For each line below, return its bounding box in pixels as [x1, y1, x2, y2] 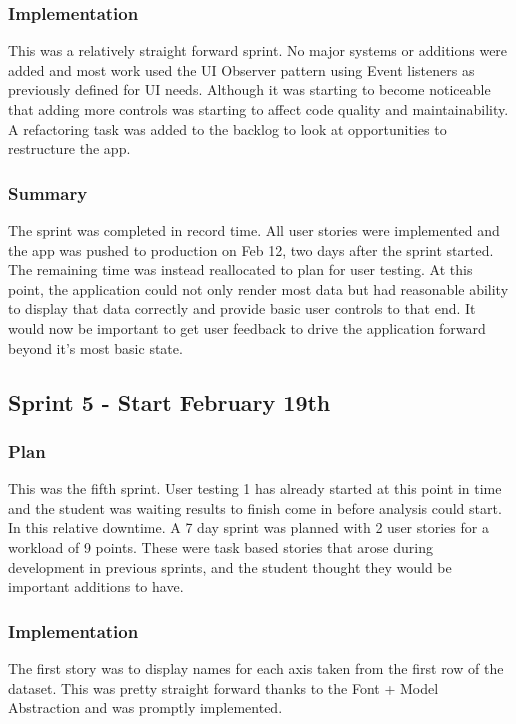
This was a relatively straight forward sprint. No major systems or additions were [8, 40, 508, 61]
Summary [8, 180, 88, 205]
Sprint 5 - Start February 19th [8, 386, 331, 417]
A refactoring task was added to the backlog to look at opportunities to [8, 118, 447, 139]
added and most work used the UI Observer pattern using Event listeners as [8, 59, 475, 80]
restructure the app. [8, 138, 131, 159]
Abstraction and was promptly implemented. [8, 697, 283, 718]
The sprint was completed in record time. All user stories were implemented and [8, 220, 500, 240]
